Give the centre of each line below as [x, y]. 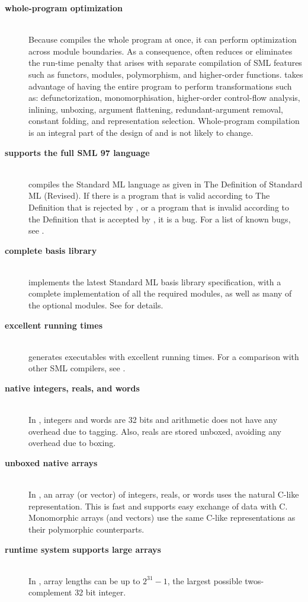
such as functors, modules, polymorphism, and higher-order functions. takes [166, 74]
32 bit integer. [100, 592]
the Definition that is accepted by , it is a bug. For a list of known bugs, [160, 219]
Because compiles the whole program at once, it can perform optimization [163, 39]
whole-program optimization [64, 8]
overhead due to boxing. [72, 443]
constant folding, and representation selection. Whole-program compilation [164, 121]
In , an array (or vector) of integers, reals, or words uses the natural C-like [164, 494]
